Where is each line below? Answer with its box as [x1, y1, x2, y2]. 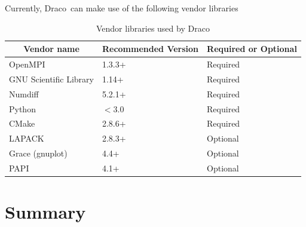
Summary [5, 200, 86, 224]
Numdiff [9, 87, 39, 100]
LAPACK [9, 132, 44, 145]
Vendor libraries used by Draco [96, 22, 210, 34]
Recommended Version [102, 42, 199, 55]
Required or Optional [207, 42, 297, 55]
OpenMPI [9, 58, 45, 70]
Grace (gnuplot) [9, 147, 68, 159]
